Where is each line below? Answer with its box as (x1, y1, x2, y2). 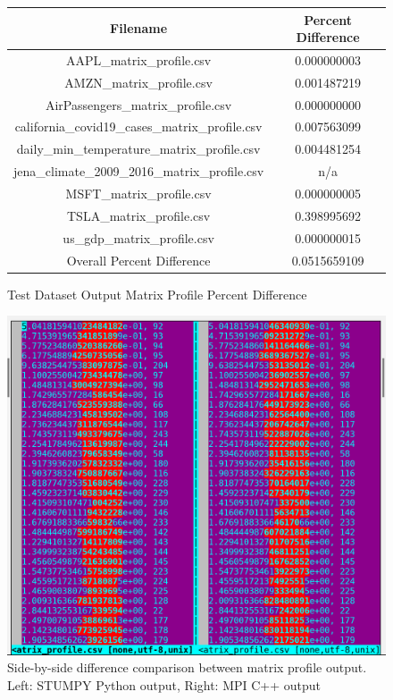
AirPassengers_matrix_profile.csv (45, 95, 232, 114)
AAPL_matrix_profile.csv (65, 50, 212, 69)
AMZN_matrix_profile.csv (64, 72, 213, 91)
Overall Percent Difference (66, 250, 211, 269)
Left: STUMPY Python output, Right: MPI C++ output (7, 675, 322, 694)
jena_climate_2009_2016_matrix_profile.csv (13, 162, 264, 181)
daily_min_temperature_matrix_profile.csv (16, 139, 261, 158)
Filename (110, 19, 168, 38)
